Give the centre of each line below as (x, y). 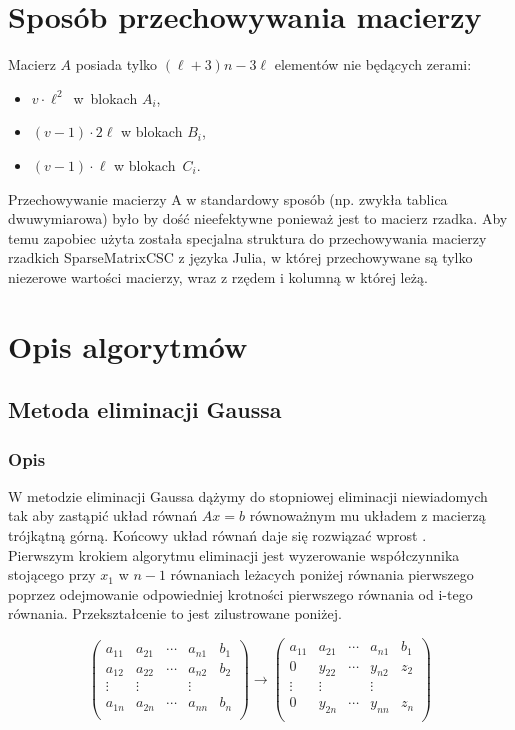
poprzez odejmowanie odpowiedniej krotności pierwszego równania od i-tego (240, 593)
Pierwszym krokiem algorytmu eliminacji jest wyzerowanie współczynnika (234, 554)
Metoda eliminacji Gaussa (145, 409)
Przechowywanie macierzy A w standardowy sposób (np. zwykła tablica (228, 198)
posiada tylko (116, 64)
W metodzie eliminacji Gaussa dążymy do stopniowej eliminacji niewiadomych (248, 495)
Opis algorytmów (128, 345)
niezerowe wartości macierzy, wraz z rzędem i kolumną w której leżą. (218, 276)
